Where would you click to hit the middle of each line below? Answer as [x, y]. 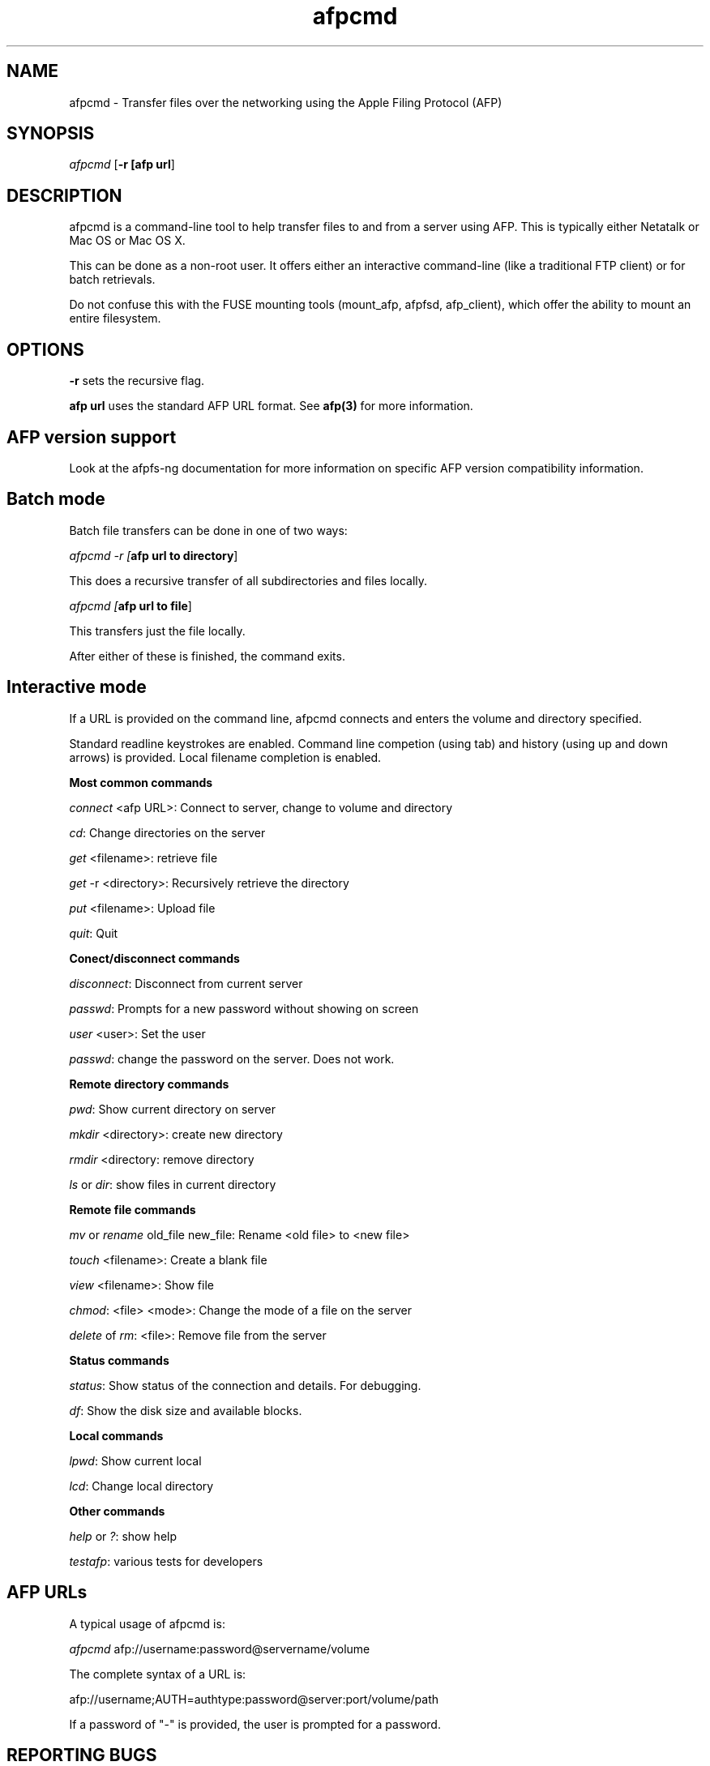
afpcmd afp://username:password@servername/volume [220, 1648]
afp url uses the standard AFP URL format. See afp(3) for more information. [271, 406]
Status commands [119, 1360]
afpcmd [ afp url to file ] [130, 605]
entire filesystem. [115, 319]
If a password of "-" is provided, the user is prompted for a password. [255, 1724]
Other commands [117, 1511]
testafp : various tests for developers [166, 1561]
